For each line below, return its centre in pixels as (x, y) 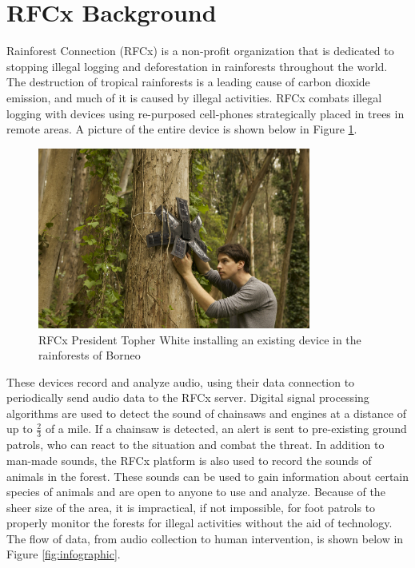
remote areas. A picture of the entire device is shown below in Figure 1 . (182, 129)
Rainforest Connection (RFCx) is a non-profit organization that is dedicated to (200, 51)
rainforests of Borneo (90, 355)
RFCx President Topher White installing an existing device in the (200, 339)
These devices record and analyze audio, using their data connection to (181, 381)
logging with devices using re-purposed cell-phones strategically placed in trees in (206, 113)
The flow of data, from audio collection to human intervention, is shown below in (205, 538)
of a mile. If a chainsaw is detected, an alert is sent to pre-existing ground (226, 429)
